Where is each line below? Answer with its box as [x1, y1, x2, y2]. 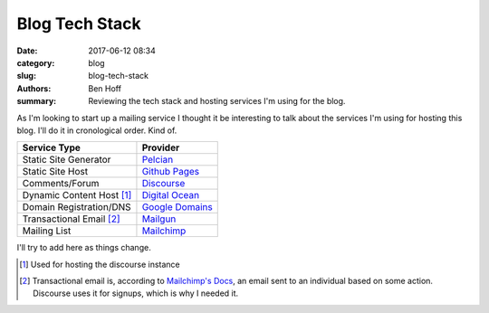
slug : [16, 71, 36, 81]
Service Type [22, 141, 81, 154]
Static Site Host [22, 166, 89, 178]
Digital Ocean [141, 189, 199, 202]
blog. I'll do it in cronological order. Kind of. [16, 125, 177, 136]
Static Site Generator [22, 154, 111, 166]
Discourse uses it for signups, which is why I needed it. [33, 288, 239, 299]
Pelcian [141, 154, 174, 166]
